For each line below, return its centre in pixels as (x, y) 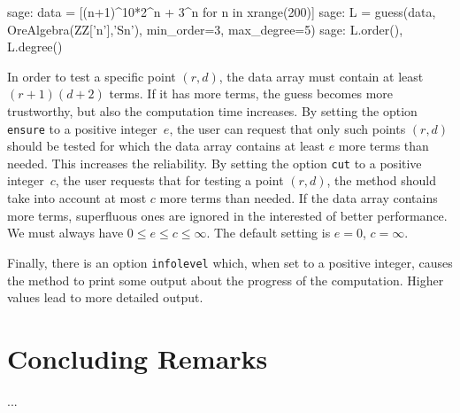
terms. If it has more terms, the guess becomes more (251, 94)
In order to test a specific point (92, 76)
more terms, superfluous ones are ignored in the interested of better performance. (227, 215)
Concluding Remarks (138, 358)
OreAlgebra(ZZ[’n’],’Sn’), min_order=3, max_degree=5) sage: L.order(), (205, 29)
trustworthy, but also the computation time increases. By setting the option (212, 110)
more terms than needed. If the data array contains (299, 198)
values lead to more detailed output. (105, 297)
